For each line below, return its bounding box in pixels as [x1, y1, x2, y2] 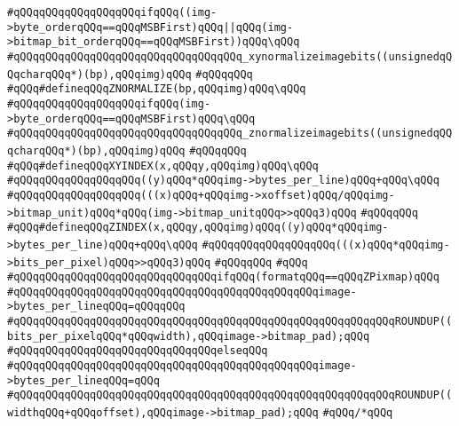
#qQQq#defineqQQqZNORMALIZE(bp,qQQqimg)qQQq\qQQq [7, 83, 306, 96]
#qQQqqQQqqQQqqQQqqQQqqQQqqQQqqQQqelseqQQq [7, 344, 268, 358]
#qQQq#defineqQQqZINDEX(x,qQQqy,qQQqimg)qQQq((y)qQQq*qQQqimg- [7, 221, 389, 234]
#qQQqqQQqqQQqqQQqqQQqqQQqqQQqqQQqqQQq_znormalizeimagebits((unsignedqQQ [7, 127, 453, 140]
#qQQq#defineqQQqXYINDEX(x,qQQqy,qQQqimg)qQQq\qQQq [7, 159, 319, 172]
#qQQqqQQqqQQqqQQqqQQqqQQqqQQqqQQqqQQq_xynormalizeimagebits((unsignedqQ [7, 50, 453, 63]
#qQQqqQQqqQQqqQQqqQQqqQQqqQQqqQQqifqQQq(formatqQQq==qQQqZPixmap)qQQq [7, 271, 439, 284]
